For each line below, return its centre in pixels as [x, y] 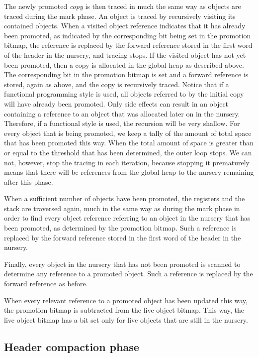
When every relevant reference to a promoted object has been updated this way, [126, 300]
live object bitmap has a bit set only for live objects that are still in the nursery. [126, 319]
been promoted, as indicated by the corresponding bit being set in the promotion [128, 35]
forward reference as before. [46, 284]
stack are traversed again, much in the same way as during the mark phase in [122, 208]
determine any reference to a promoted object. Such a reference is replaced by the [129, 274]
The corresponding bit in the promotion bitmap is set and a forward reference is [126, 74]
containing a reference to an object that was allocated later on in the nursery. [122, 113]
